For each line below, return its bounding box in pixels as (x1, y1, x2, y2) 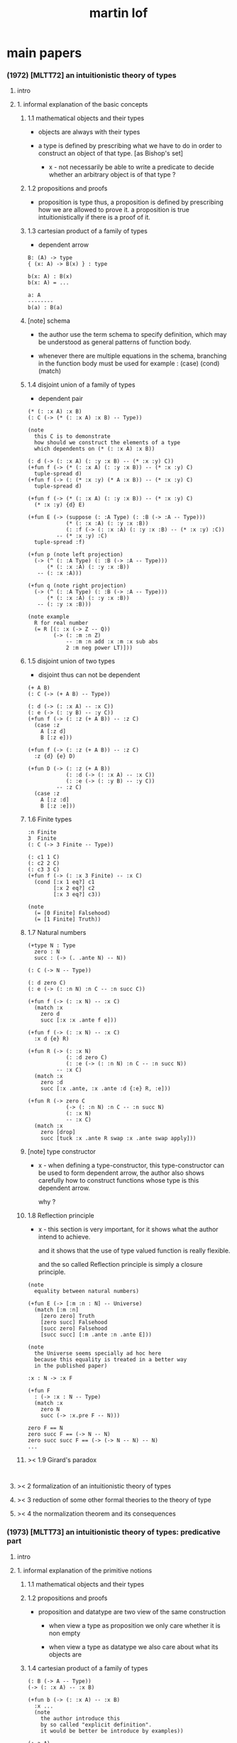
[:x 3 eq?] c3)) (53, 891, 101, 899)
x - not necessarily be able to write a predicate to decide (48, 163, 214, 171)
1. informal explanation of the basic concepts (16, 100, 148, 109)
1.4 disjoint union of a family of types (27, 380, 136, 389)
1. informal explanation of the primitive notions (16, 1566, 153, 1575)
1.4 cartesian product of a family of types (27, 1663, 148, 1672)
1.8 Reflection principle (27, 1211, 95, 1220)
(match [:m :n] (33, 1307, 79, 1314)
